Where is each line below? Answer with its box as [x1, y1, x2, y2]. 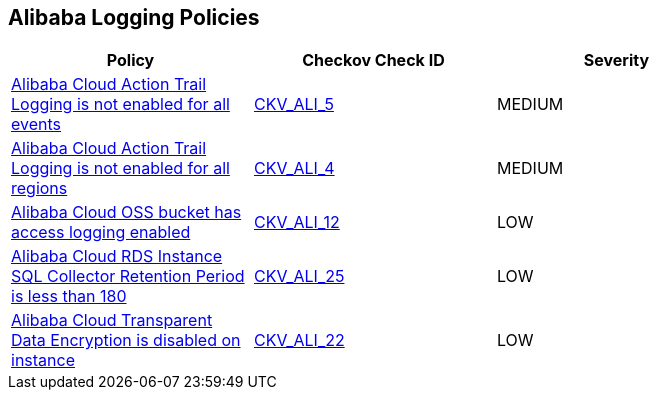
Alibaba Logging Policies [8, 5, 260, 30]
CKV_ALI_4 [253, 158, 335, 179]
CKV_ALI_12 [253, 212, 340, 233]
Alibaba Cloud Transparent [11, 310, 213, 331]
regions [11, 178, 68, 199]
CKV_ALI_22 [253, 330, 345, 351]
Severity [583, 50, 650, 71]
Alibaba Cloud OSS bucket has [11, 202, 242, 223]
